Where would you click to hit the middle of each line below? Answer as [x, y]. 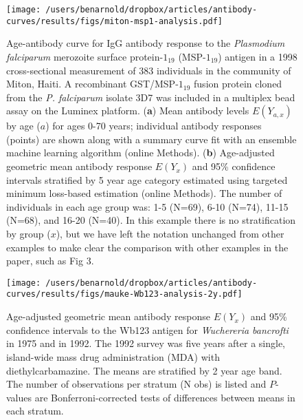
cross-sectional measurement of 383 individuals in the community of [149, 70]
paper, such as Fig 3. [50, 261]
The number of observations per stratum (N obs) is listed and [136, 384]
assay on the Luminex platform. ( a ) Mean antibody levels [128, 111]
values [19, 397]
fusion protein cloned [238, 84]
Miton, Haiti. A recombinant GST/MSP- [92, 84]
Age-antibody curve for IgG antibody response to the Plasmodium [146, 43]
